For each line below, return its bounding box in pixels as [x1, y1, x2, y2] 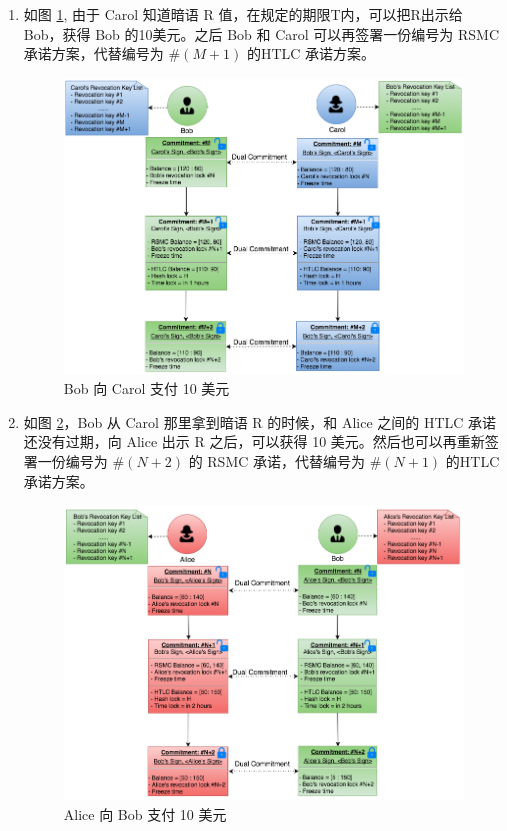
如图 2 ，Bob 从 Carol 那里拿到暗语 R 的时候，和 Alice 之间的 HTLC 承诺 [23, 411, 497, 432]
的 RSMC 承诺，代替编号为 [188, 450, 366, 471]
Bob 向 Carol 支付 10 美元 [63, 378, 230, 399]
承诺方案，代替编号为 [23, 43, 164, 64]
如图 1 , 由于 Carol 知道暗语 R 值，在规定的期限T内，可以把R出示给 [23, 4, 463, 24]
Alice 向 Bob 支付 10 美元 [63, 803, 227, 824]
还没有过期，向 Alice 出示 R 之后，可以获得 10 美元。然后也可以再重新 [23, 431, 485, 452]
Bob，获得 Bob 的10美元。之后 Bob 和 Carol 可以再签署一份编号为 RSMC [23, 23, 500, 44]
